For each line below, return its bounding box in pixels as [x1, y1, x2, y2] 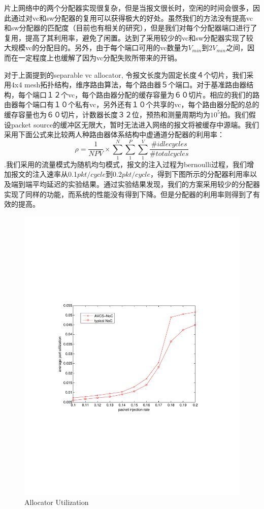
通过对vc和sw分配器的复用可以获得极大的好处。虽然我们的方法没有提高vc [11, 12, 253, 23]
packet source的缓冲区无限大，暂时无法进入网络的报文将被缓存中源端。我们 [11, 119, 259, 130]
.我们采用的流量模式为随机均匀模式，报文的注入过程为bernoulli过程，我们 [4, 158, 247, 169]
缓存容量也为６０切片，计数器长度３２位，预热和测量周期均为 [4, 109, 210, 119]
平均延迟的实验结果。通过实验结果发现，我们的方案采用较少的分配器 [32, 179, 260, 189]
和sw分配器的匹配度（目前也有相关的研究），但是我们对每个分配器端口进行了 [4, 22, 257, 33]
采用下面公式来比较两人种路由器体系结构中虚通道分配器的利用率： [4, 129, 224, 140]
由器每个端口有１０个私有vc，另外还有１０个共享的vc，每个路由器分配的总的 [4, 99, 259, 110]
